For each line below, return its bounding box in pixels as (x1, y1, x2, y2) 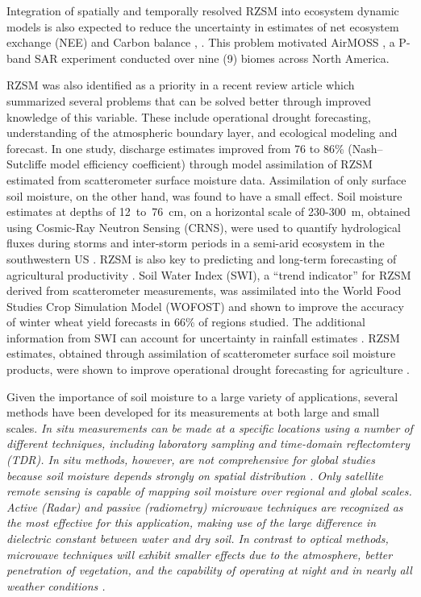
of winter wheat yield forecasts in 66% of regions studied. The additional (6, 313, 365, 330)
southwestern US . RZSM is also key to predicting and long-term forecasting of (6, 250, 397, 267)
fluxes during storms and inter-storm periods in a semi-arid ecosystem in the (6, 234, 385, 251)
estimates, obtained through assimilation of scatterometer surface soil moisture (6, 345, 396, 362)
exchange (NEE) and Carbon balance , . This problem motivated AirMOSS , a (6, 34, 395, 51)
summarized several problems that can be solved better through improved (6, 92, 372, 109)
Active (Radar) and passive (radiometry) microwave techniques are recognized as (6, 498, 403, 515)
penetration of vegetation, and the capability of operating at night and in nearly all (6, 562, 412, 578)
